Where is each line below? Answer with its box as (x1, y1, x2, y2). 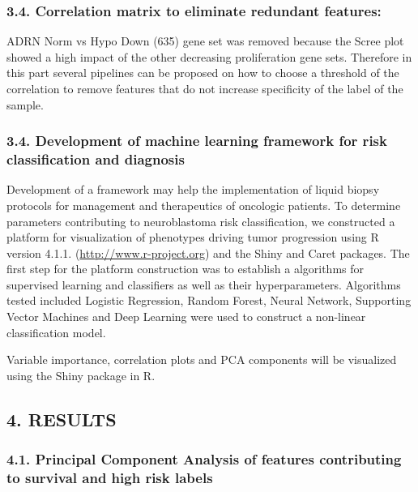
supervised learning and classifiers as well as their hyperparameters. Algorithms (6, 276, 401, 293)
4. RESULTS (6, 406, 117, 431)
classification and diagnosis (6, 149, 185, 169)
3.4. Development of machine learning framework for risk (6, 130, 387, 151)
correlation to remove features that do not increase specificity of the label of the (6, 80, 403, 96)
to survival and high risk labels (6, 468, 213, 488)
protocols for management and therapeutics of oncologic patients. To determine (6, 196, 401, 213)
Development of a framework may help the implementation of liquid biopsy (6, 181, 380, 198)
